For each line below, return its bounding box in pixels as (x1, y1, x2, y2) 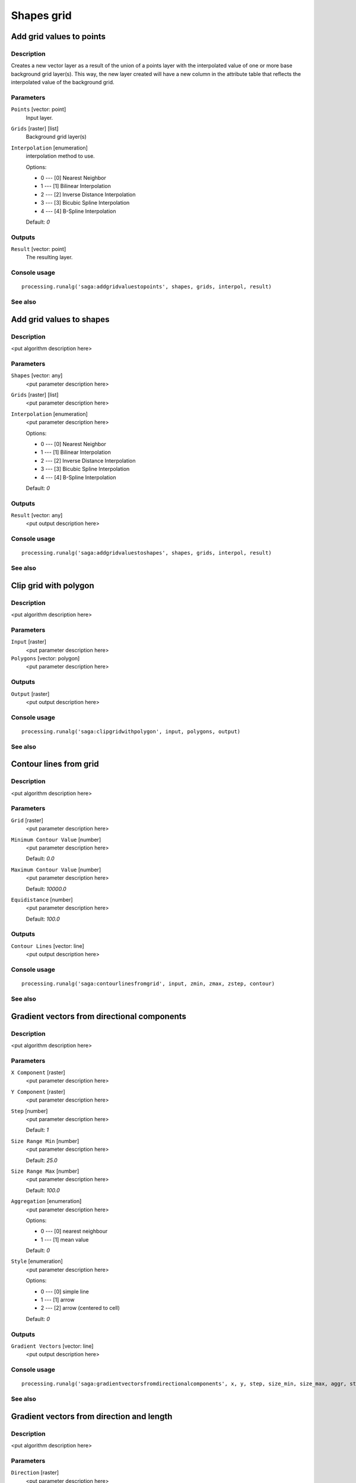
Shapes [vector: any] (11, 372, 63, 379)
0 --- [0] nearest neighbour (40, 1228, 108, 1235)
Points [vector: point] (11, 106, 66, 113)
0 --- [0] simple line (40, 1288, 89, 1295)
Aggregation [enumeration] (11, 1198, 82, 1205)
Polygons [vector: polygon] (11, 655, 80, 662)
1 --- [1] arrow (40, 1296, 75, 1303)
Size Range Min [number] (11, 1137, 80, 1144)
